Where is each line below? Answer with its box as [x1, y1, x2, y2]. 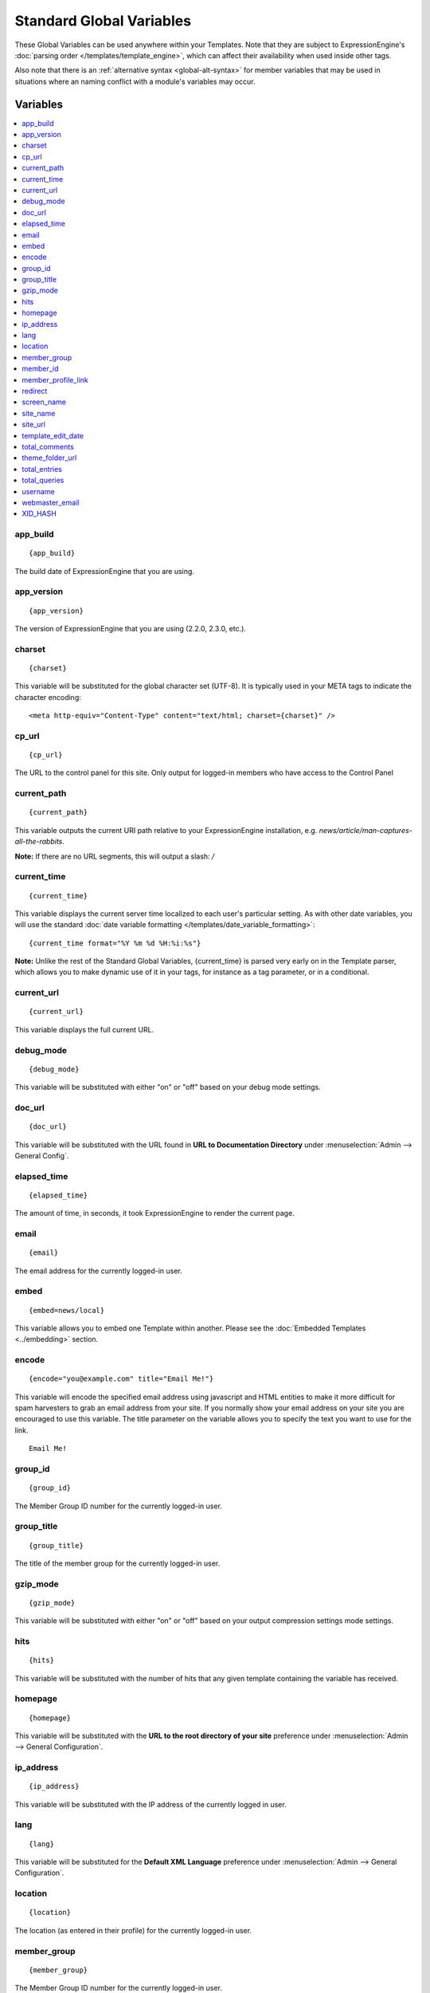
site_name [21, 408, 56, 418]
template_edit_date [21, 430, 84, 440]
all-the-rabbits [14, 837, 63, 847]
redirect [21, 387, 48, 395]
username [21, 486, 55, 496]
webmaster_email [21, 497, 80, 507]
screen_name [21, 397, 67, 407]
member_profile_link [21, 375, 89, 384]
